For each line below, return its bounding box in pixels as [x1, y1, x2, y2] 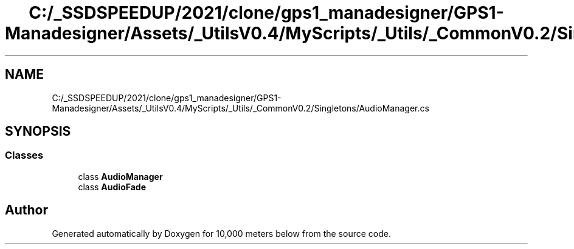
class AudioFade [78, 181, 147, 192]
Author [5, 202, 48, 218]
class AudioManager [78, 171, 163, 182]
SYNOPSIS [5, 124, 71, 139]
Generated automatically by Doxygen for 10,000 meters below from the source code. [52, 228, 391, 239]
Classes [5, 149, 44, 162]
